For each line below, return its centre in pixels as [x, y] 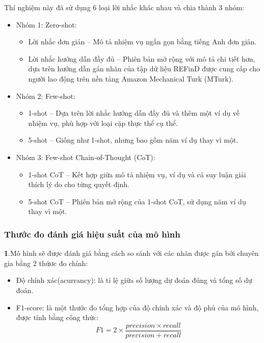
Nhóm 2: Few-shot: [46, 96]
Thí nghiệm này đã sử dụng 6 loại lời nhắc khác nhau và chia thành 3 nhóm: [124, 7]
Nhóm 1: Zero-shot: [46, 24]
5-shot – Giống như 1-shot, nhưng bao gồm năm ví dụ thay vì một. [133, 140]
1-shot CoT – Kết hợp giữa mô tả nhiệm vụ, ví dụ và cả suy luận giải [137, 174]
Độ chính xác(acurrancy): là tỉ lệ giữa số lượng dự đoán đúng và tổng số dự [134, 280]
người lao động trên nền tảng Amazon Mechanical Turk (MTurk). [131, 78]
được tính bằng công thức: [57, 317]
